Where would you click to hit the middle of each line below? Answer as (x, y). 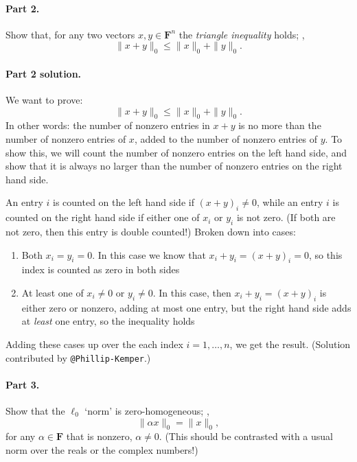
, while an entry (290, 202)
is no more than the (280, 125)
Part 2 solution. (44, 73)
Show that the (35, 410)
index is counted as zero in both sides (101, 269)
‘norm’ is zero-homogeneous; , (147, 410)
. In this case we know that (149, 254)
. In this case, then (192, 292)
